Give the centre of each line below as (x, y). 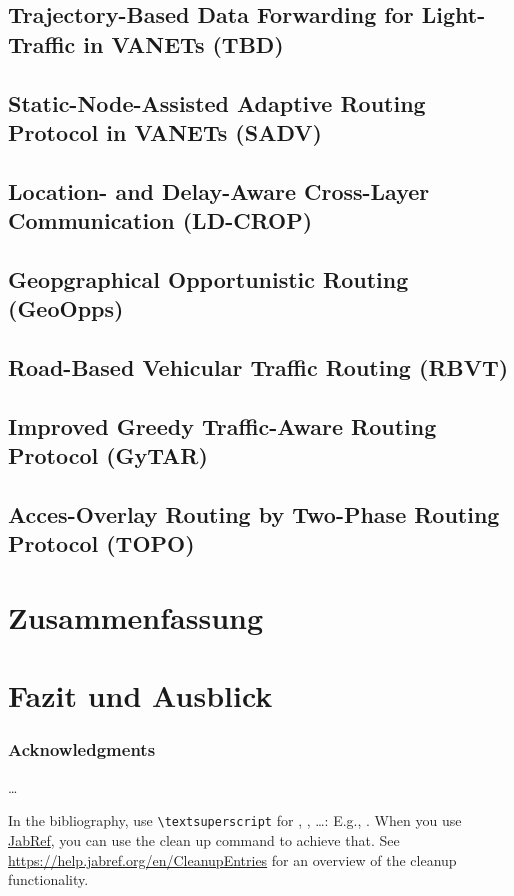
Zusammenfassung (136, 617)
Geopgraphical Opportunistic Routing (208, 278)
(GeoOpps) (66, 308)
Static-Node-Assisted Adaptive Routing (217, 102)
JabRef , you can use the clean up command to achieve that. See (204, 840)
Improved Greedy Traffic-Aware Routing (222, 425)
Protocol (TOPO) (101, 543)
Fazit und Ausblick (140, 695)
